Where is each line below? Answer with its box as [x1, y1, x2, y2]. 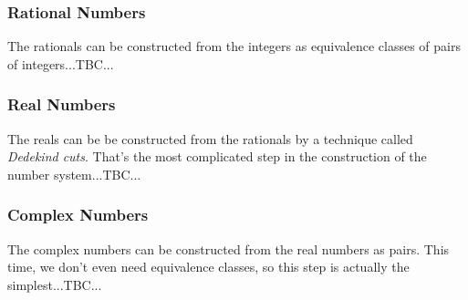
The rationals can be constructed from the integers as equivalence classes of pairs [7, 36, 461, 56]
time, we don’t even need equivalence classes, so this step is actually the [7, 257, 410, 276]
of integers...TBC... [7, 54, 114, 73]
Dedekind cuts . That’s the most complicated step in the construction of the [7, 147, 427, 166]
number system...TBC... [7, 164, 141, 183]
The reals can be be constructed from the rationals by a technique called [7, 129, 413, 148]
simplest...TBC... [7, 274, 102, 294]
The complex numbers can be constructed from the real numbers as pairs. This [7, 239, 450, 258]
